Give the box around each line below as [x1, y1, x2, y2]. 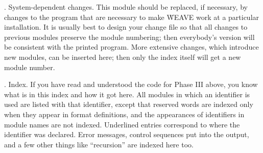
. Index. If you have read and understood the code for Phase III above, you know [4, 79, 258, 90]
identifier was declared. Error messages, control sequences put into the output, [4, 129, 249, 140]
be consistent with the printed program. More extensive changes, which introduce [4, 41, 259, 52]
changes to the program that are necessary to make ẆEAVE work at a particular [4, 11, 259, 22]
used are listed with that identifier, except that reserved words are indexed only [4, 99, 253, 110]
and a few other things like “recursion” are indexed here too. [4, 139, 194, 149]
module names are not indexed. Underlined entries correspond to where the [4, 119, 240, 129]
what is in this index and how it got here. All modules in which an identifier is [4, 89, 250, 99]
